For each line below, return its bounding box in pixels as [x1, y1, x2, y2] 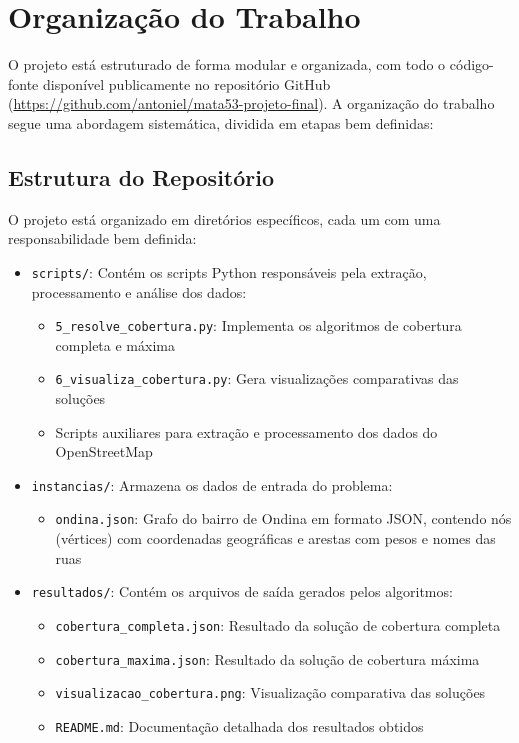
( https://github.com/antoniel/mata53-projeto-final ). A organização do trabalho [8, 93, 495, 114]
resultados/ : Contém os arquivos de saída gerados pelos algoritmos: [31, 581, 453, 602]
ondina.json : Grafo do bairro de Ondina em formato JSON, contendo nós [55, 508, 512, 529]
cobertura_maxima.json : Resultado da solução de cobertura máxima [55, 648, 480, 669]
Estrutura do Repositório [8, 161, 275, 192]
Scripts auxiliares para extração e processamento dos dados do [55, 421, 438, 442]
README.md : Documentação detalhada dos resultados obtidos [55, 715, 424, 736]
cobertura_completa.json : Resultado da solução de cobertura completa [55, 614, 501, 635]
